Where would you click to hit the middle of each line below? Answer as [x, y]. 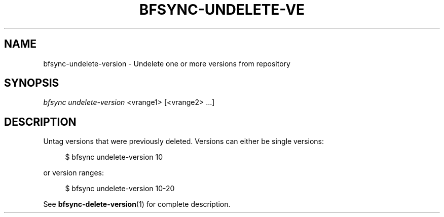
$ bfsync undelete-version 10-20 [120, 189]
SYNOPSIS [32, 83]
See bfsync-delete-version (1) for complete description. [137, 204]
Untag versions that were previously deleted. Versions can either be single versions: [184, 141]
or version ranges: [73, 173]
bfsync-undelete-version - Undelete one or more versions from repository [167, 63]
